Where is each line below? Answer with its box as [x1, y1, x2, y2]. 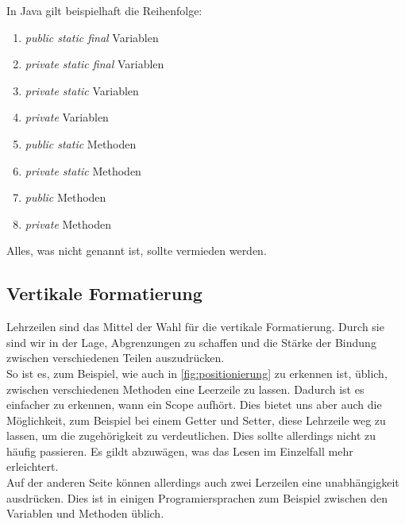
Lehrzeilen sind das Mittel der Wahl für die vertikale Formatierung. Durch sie [6, 318, 384, 335]
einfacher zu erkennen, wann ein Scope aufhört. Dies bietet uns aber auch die [6, 396, 382, 413]
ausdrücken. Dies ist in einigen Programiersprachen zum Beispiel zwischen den [6, 489, 388, 506]
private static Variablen [25, 82, 139, 98]
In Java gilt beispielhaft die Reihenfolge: [6, 2, 202, 18]
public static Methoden [25, 135, 137, 152]
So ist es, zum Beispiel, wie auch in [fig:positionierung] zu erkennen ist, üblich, [6, 364, 388, 381]
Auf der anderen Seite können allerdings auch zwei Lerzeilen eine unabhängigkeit [6, 474, 399, 491]
